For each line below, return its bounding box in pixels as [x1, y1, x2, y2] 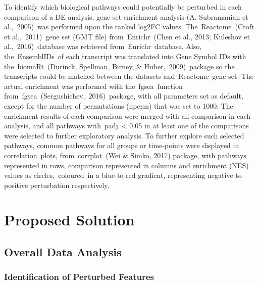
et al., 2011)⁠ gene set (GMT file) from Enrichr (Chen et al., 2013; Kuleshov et [4, 31, 250, 41]
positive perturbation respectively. [4, 179, 110, 190]
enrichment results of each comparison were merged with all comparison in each [4, 110, 251, 121]
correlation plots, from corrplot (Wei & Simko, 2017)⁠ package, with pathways [4, 150, 246, 160]
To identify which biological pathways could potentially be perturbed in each [4, 2, 242, 12]
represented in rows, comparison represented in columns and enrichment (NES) [4, 160, 249, 170]
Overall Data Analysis [4, 244, 122, 260]
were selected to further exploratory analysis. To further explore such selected [4, 130, 244, 140]
